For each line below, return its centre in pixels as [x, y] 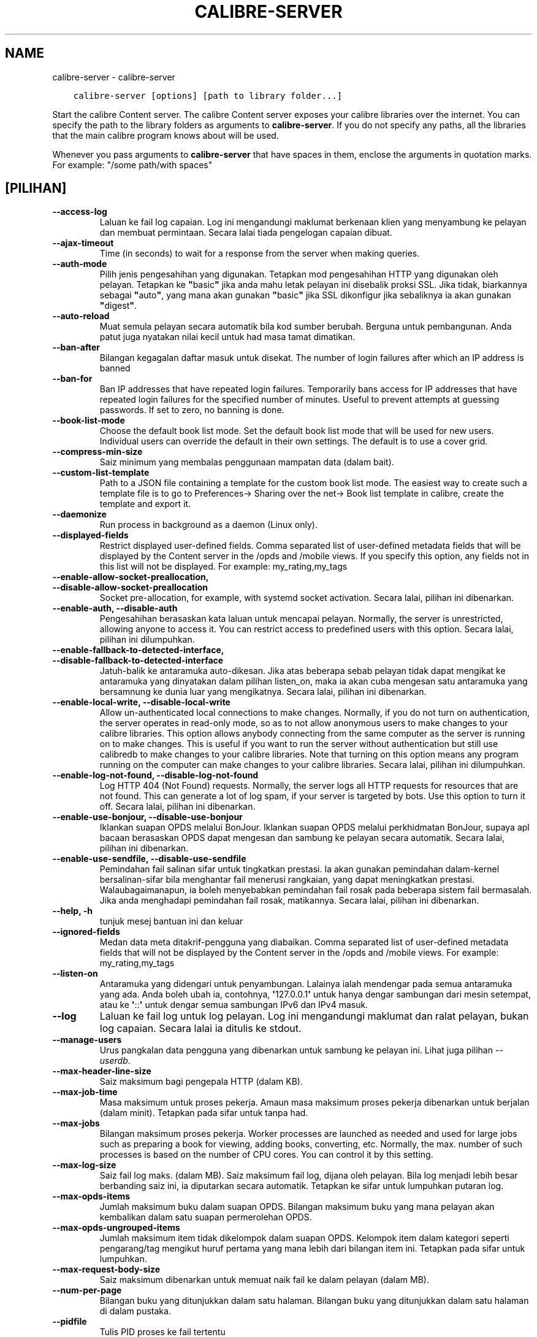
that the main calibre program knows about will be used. [166, 135]
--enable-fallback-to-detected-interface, [138, 650]
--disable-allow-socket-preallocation [130, 587]
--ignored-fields [86, 932]
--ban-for [72, 379]
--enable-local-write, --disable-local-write [141, 702]
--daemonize [79, 514]
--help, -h [72, 911]
